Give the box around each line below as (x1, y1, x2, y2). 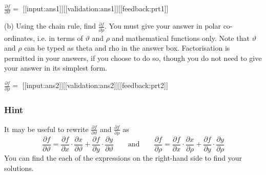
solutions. (4, 162, 34, 173)
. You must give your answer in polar (104, 20, 221, 31)
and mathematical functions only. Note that (112, 32, 250, 43)
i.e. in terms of (37, 32, 83, 43)
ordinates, (4, 32, 35, 43)
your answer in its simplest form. (4, 62, 108, 73)
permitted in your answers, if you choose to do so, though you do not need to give (4, 52, 262, 63)
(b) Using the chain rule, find (4, 20, 96, 31)
